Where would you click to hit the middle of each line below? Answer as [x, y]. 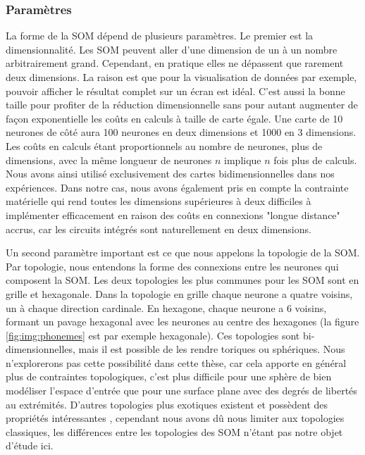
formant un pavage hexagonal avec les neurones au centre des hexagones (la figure [182, 322]
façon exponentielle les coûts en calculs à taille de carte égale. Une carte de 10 [174, 118]
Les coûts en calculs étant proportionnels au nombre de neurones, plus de [164, 145]
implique [243, 160]
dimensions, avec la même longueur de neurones [109, 160]
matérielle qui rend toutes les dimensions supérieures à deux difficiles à [159, 201]
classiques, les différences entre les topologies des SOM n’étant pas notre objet [174, 431]
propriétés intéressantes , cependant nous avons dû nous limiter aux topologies [175, 418]
